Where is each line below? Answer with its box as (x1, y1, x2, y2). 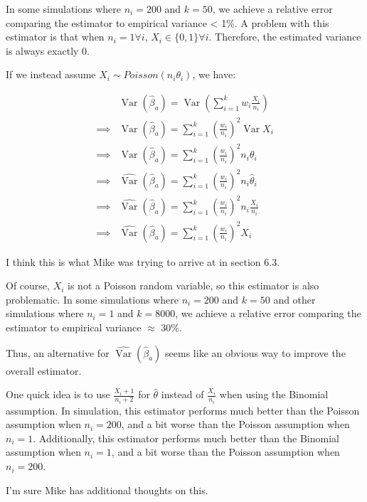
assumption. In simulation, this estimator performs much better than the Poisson (6, 402, 360, 417)
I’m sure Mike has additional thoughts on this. (6, 482, 208, 497)
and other (273, 292, 316, 306)
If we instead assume (6, 67, 96, 82)
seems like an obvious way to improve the (165, 345, 346, 360)
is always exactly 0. (6, 43, 90, 58)
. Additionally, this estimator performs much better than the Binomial (33, 430, 339, 445)
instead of (161, 387, 204, 402)
